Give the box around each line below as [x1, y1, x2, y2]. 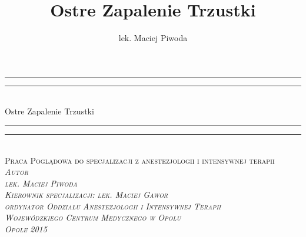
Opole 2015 [5, 223, 47, 235]
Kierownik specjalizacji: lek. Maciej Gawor [5, 188, 168, 201]
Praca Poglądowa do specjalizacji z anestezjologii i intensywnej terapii [5, 154, 275, 166]
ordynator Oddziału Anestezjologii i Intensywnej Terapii [5, 199, 221, 212]
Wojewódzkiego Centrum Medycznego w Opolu [5, 211, 181, 224]
